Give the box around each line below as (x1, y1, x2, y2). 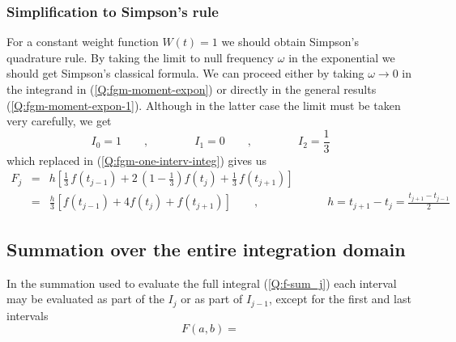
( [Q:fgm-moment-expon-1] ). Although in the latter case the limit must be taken (6, 96, 401, 113)
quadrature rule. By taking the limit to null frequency (6, 49, 275, 65)
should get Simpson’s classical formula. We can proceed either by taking (6, 65, 364, 82)
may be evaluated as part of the (6, 290, 164, 307)
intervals (6, 306, 49, 323)
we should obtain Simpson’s (221, 33, 359, 50)
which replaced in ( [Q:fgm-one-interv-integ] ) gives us (6, 151, 267, 168)
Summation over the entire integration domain (6, 236, 406, 261)
